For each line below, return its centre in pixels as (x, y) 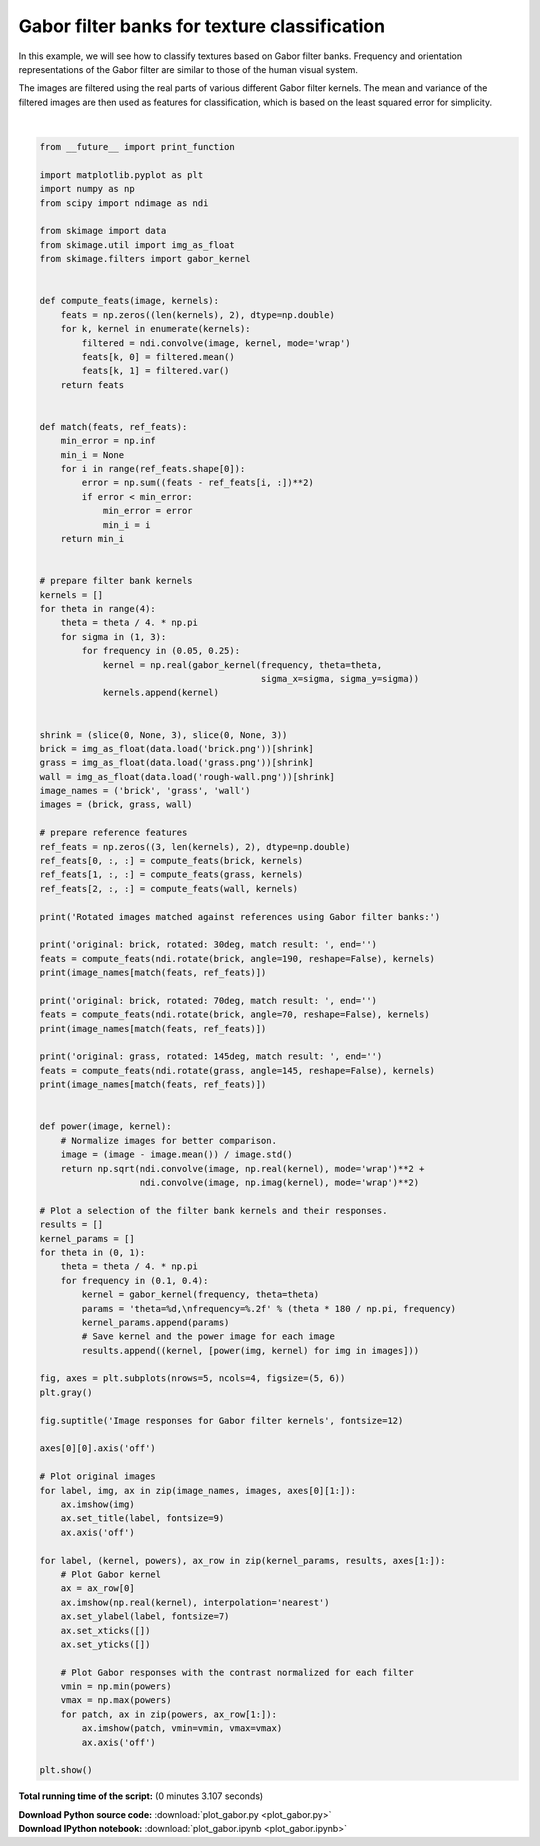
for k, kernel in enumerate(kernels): (155, 329)
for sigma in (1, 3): (113, 636)
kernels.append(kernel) (161, 693)
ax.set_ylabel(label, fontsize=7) (145, 1616)
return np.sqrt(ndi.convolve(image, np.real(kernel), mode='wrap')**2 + (242, 1168)
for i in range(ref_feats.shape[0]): (153, 469)
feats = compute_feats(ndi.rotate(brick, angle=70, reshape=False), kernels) (234, 1014)
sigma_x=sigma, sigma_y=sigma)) (340, 678)
